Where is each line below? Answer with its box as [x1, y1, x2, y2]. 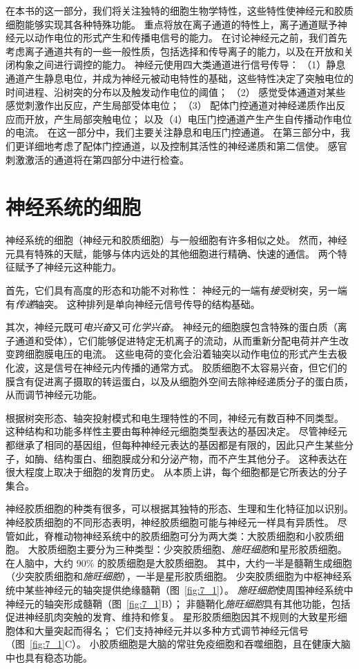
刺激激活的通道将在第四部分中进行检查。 [6, 152, 189, 166]
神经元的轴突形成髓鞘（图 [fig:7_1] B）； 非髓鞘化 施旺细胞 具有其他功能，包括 [6, 596, 351, 610]
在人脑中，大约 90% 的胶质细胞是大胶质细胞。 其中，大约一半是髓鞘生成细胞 [6, 555, 352, 570]
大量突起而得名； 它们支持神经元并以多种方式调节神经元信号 [34, 623, 309, 637]
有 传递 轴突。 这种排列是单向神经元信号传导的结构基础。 [6, 296, 260, 311]
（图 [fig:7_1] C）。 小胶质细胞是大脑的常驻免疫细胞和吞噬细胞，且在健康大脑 [6, 637, 351, 651]
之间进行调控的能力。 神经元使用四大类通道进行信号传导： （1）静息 [34, 57, 346, 72]
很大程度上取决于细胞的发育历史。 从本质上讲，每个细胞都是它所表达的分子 [6, 465, 347, 479]
